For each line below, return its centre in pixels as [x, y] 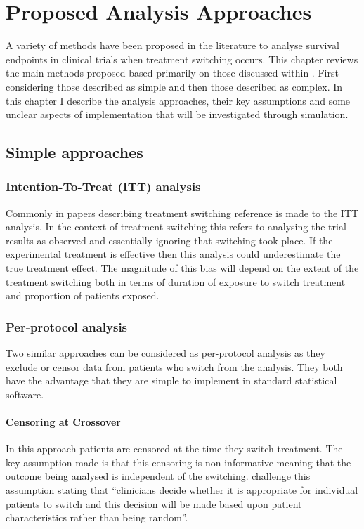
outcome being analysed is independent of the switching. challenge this [158, 476]
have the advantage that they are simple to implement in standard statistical [171, 380]
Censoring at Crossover [63, 422]
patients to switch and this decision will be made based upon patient [154, 503]
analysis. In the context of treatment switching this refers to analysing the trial [176, 227]
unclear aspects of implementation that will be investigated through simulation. [177, 114]
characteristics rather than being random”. [97, 517]
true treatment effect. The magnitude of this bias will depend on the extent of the [182, 268]
